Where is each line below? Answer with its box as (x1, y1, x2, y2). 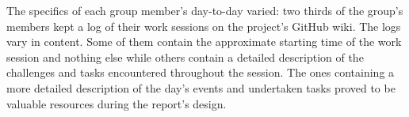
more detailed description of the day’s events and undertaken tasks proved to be (6, 79, 396, 96)
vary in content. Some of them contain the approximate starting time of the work (6, 33, 402, 50)
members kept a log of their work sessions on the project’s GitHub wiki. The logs (6, 17, 401, 34)
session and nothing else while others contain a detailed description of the (6, 48, 364, 65)
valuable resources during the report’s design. (6, 95, 227, 111)
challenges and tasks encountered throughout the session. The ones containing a (6, 64, 395, 81)
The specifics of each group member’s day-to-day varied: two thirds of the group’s (6, 2, 403, 18)
